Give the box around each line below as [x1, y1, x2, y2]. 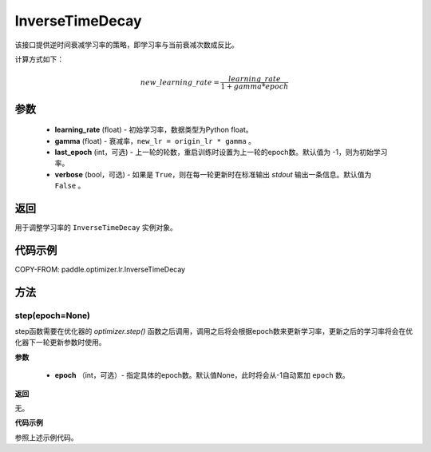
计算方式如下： [14, 54, 64, 64]
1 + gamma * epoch [220, 82, 289, 91]
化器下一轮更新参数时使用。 [14, 338, 106, 347]
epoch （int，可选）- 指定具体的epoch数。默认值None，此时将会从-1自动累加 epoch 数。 [54, 371, 350, 380]
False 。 [54, 180, 85, 191]
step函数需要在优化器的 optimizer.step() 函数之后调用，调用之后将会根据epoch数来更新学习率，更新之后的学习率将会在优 [14, 327, 413, 336]
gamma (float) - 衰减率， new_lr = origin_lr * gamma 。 [54, 136, 255, 145]
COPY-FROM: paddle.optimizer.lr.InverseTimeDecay [14, 264, 186, 274]
